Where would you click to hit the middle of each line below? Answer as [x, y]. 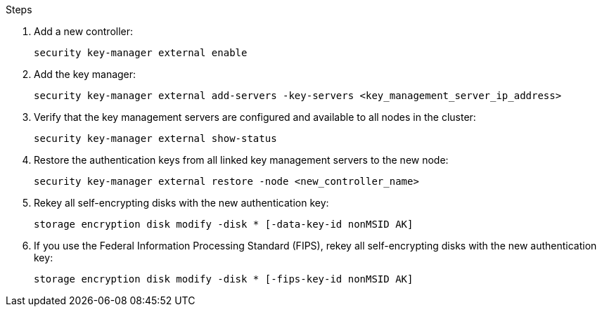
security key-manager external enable [141, 53]
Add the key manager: [85, 74]
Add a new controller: [84, 31]
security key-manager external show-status [155, 138]
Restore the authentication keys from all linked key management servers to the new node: [241, 160]
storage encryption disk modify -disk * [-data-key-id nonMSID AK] [224, 224]
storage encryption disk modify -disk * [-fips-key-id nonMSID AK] [224, 279]
